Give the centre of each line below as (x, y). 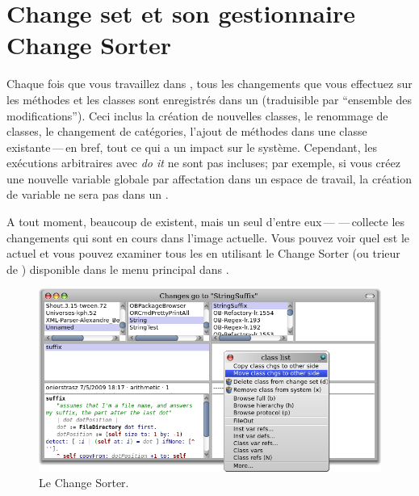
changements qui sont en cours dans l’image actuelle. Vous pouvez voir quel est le (208, 237)
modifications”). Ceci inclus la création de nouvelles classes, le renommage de (197, 115)
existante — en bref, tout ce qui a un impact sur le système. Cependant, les (192, 147)
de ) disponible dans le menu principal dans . (118, 269)
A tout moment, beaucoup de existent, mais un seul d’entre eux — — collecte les (206, 222)
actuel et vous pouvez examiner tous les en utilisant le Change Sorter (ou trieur (203, 253)
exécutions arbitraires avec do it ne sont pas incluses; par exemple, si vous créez (203, 163)
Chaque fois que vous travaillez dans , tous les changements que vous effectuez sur (209, 84)
